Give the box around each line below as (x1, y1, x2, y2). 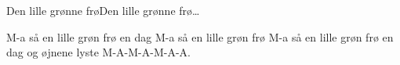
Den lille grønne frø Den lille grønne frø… (6, 2, 200, 18)
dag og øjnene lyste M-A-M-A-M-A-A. (6, 44, 191, 60)
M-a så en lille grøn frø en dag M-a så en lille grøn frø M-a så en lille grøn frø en (6, 28, 394, 45)
